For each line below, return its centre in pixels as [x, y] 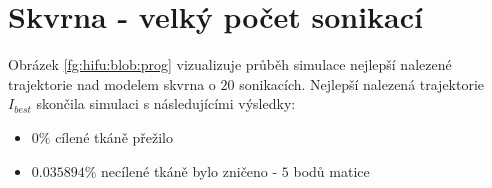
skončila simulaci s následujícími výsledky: [166, 103]
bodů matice [331, 170]
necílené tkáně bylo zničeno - [189, 170]
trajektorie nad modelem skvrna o [112, 83]
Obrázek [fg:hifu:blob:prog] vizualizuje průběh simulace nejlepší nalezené [230, 64]
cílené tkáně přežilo [114, 136]
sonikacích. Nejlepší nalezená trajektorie [362, 83]
